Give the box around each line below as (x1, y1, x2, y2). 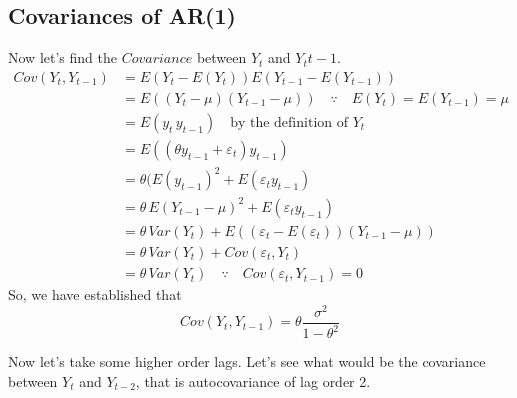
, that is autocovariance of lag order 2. (135, 370, 371, 391)
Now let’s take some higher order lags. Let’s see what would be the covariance (8, 351, 486, 372)
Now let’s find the (8, 47, 117, 68)
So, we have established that (8, 284, 182, 305)
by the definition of (230, 115, 348, 130)
